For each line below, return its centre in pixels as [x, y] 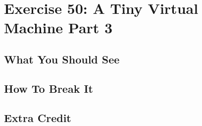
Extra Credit [38, 117]
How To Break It [49, 88]
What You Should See [62, 59]
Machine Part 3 [58, 28]
